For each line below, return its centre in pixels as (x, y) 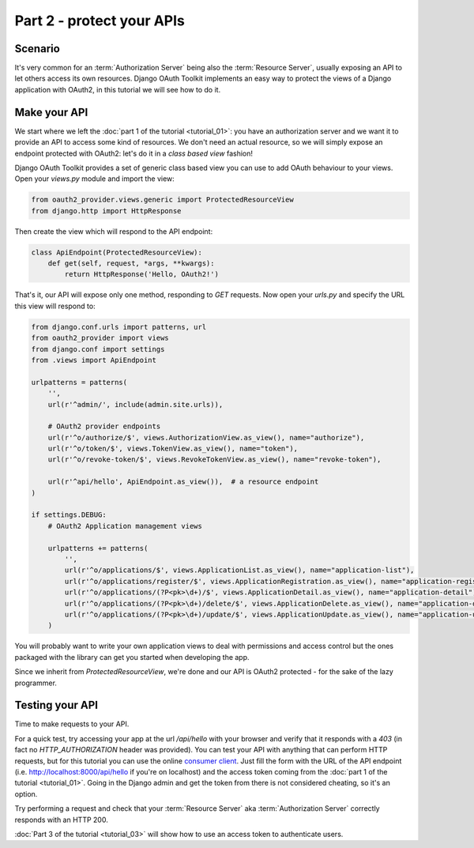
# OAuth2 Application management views (125, 526)
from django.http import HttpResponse (106, 211)
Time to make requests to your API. (72, 724)
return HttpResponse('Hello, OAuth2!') (141, 274)
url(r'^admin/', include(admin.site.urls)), (135, 404)
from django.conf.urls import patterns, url (119, 327)
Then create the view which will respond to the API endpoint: (114, 231)
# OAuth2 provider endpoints (104, 426)
